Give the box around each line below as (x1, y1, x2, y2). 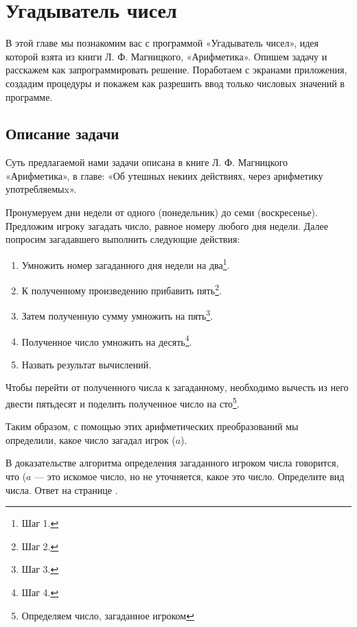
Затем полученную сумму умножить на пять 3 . (21, 307, 214, 323)
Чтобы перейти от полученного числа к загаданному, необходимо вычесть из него (5, 380, 349, 394)
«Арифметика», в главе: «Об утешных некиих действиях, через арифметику (5, 168, 323, 182)
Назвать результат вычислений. (21, 357, 152, 371)
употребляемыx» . (5, 182, 77, 196)
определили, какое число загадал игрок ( (5, 432, 176, 447)
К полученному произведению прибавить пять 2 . (21, 281, 222, 297)
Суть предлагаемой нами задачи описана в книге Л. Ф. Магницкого (5, 155, 288, 169)
